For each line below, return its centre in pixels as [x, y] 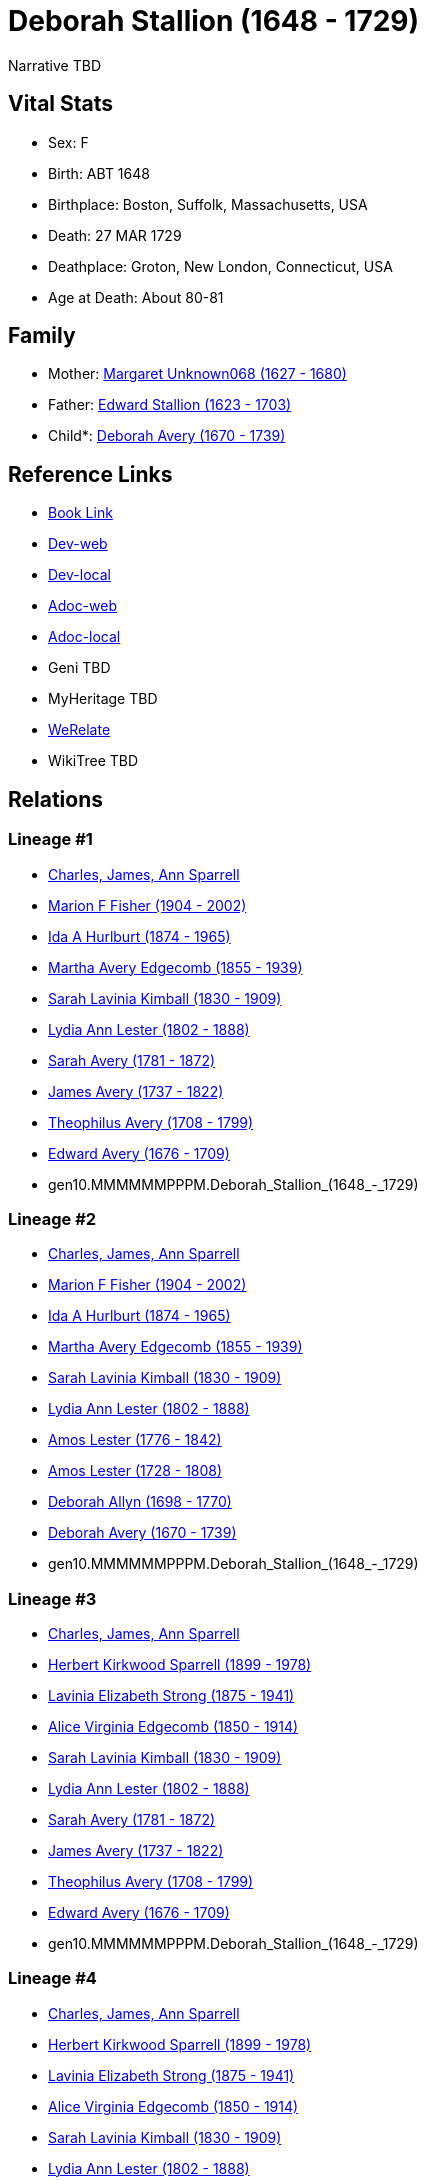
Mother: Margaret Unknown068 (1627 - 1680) [197, 374]
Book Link [80, 513]
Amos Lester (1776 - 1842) [135, 1440]
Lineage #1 [50, 839]
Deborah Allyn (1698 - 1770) [140, 1502]
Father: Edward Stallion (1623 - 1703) [170, 405]
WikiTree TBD [93, 761]
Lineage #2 [52, 1218]
